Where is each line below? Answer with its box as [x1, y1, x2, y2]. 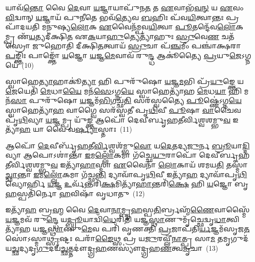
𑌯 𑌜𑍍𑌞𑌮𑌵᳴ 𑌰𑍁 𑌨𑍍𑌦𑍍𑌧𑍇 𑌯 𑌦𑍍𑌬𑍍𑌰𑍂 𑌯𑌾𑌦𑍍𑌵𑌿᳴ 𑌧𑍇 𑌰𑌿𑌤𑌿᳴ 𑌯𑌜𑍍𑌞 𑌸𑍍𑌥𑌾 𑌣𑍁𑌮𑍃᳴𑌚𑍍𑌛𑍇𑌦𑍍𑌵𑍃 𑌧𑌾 [5, 214, 226, 224]
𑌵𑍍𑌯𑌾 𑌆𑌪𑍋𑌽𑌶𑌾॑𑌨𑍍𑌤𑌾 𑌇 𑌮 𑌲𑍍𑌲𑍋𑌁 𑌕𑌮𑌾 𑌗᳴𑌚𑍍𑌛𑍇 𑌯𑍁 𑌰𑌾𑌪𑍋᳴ [5, 150, 197, 160]
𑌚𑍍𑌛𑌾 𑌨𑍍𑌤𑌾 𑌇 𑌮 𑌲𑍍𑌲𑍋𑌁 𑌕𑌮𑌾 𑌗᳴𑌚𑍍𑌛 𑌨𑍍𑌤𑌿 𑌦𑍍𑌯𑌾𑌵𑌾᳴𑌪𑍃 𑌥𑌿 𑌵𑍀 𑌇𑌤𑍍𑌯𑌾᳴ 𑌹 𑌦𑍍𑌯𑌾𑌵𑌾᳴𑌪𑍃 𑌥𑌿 [5, 169, 247, 179]
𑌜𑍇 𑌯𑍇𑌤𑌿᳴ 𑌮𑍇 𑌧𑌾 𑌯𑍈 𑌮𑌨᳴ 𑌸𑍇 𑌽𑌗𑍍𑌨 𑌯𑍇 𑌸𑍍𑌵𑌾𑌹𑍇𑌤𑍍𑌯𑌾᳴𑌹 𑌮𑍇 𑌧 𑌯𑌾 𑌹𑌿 [5, 85, 242, 96]
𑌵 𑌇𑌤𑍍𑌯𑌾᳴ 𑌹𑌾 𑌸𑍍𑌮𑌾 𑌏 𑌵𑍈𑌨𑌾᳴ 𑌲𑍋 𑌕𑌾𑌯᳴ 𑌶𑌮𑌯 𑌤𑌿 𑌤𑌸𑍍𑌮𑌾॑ [50, 159, 248, 169]
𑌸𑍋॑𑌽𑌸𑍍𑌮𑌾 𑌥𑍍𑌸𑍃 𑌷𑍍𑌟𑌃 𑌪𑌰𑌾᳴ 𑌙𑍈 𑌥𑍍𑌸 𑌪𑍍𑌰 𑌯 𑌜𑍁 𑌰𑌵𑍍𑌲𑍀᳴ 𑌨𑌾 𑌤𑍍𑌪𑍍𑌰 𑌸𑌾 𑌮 [5, 233, 215, 243]
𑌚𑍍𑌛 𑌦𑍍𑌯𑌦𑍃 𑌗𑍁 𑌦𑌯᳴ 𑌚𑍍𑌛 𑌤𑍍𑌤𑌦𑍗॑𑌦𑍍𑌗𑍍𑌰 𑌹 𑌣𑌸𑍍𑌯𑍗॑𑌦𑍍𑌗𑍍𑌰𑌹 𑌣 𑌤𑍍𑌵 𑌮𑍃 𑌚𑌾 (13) [12, 242, 218, 253]
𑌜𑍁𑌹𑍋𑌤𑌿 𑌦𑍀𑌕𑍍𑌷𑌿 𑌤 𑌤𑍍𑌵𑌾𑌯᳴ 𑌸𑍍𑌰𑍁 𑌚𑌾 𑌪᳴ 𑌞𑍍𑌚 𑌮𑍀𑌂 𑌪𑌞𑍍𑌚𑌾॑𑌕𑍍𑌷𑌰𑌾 [32, 40, 241, 51]
